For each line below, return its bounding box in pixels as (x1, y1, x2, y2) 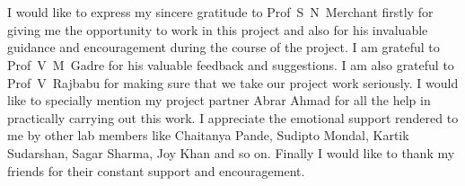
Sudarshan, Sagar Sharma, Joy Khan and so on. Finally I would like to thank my (7, 143, 455, 162)
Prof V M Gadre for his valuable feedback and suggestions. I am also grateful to (7, 55, 454, 74)
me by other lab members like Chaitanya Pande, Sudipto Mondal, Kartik (7, 126, 409, 145)
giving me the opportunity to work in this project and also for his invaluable (7, 20, 428, 39)
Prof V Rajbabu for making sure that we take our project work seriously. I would (7, 73, 459, 92)
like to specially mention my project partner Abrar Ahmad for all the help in (7, 91, 431, 110)
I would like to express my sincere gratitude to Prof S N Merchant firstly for (7, 3, 434, 22)
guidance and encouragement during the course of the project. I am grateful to (7, 38, 440, 57)
